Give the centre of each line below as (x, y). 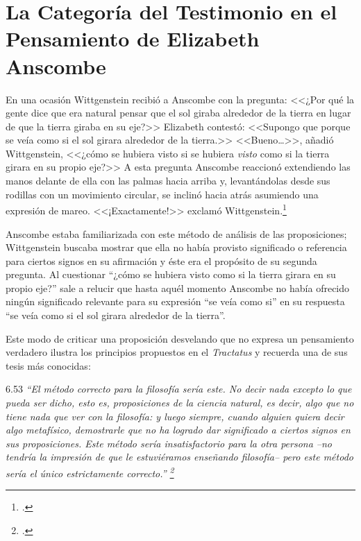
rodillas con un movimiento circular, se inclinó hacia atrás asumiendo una (162, 194)
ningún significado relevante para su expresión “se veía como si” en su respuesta (175, 301)
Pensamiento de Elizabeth (133, 38)
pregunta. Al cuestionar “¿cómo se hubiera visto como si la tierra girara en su (171, 274)
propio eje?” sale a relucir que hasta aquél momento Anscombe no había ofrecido (178, 287)
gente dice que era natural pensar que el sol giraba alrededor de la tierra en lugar (178, 113)
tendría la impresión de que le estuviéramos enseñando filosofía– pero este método (179, 457)
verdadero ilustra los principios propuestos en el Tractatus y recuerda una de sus (177, 352)
